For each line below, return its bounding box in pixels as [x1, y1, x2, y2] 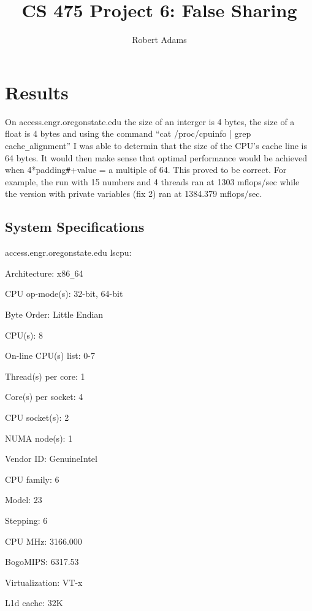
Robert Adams [132, 33, 187, 46]
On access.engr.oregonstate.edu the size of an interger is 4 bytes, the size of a [5, 115, 295, 128]
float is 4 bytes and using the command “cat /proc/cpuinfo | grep [5, 127, 251, 140]
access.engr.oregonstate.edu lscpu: [5, 246, 132, 259]
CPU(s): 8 [5, 328, 44, 341]
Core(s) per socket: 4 [5, 390, 83, 403]
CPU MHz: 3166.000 [5, 534, 82, 547]
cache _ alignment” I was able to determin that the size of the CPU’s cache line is [5, 139, 307, 152]
